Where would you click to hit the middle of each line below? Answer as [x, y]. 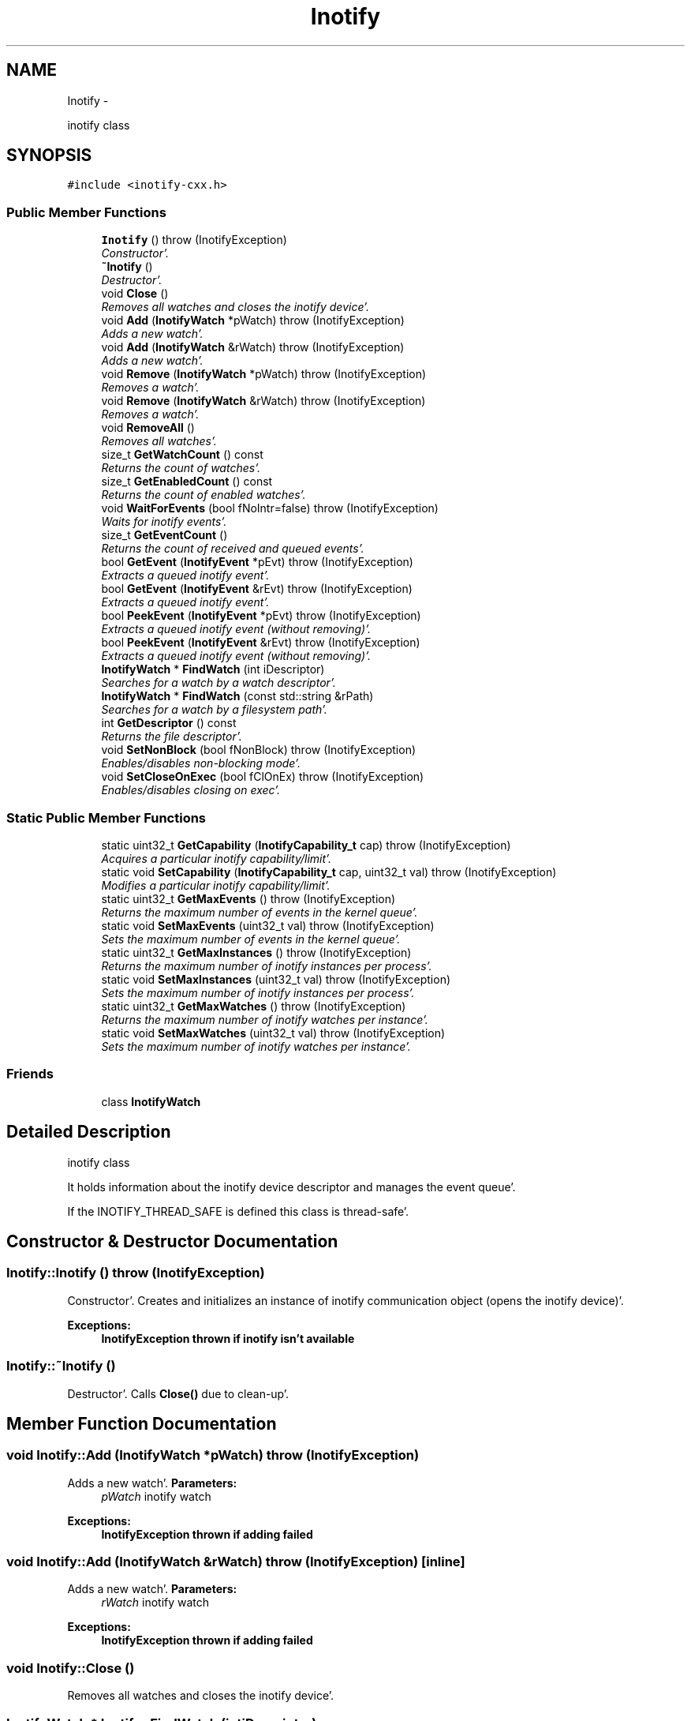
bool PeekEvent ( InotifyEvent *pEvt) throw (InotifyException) [261, 616]
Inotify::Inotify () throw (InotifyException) [136, 1273]
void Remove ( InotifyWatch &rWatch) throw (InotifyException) [263, 401]
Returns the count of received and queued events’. [233, 549]
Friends [30, 1074]
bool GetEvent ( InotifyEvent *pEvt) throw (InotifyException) [257, 562]
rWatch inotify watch [155, 1603]
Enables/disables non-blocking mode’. [201, 763]
